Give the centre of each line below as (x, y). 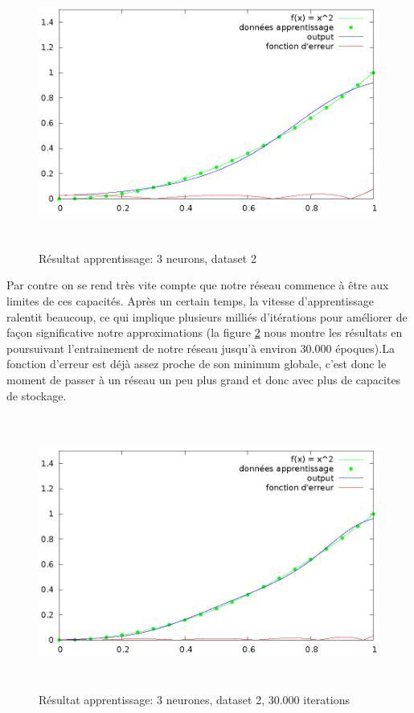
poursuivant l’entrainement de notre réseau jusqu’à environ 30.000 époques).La (201, 348)
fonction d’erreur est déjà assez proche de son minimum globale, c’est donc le (197, 364)
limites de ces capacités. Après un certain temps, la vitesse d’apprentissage (190, 300)
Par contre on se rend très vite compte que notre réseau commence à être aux (198, 285)
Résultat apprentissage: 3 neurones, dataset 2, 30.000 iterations (194, 699)
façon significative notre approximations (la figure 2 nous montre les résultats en (205, 332)
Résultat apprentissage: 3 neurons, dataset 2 (148, 258)
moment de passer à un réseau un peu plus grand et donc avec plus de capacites (204, 379)
